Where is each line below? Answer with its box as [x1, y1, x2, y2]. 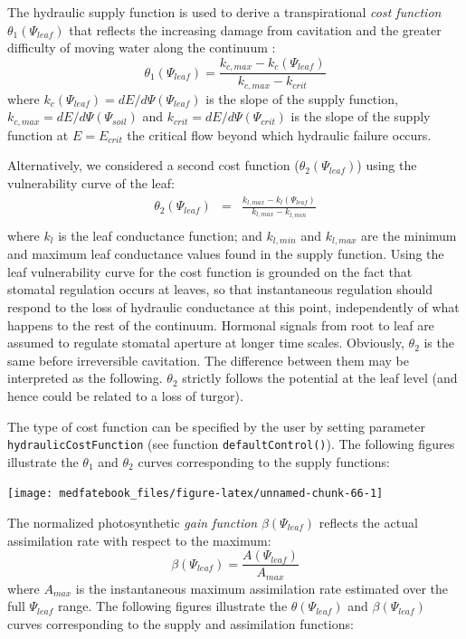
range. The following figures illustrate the [58, 596, 288, 615]
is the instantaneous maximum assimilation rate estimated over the [75, 578, 448, 597]
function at [7, 125, 69, 144]
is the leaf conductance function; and [58, 225, 262, 244]
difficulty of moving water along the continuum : [7, 38, 276, 57]
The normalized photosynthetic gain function [7, 513, 258, 532]
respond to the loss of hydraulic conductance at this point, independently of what [7, 297, 460, 316]
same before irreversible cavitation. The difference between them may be [7, 350, 410, 369]
